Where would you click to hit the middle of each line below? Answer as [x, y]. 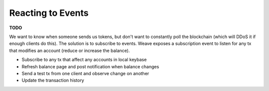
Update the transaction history [53, 80]
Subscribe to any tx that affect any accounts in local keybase [84, 60]
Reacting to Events [49, 13]
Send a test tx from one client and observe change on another [85, 73]
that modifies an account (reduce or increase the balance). [69, 50]
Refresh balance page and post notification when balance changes [90, 66]
